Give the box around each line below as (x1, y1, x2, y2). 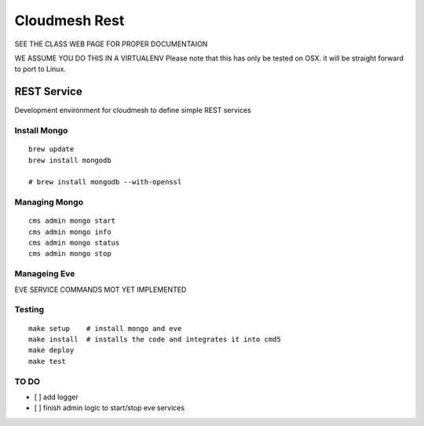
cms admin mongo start (28, 217, 116, 225)
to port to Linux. (14, 64, 67, 74)
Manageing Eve (14, 268, 75, 279)
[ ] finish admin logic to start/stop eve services (34, 403, 185, 413)
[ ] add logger (34, 392, 79, 402)
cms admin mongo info (28, 228, 111, 236)
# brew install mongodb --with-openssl (28, 177, 182, 187)
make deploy (28, 346, 75, 355)
